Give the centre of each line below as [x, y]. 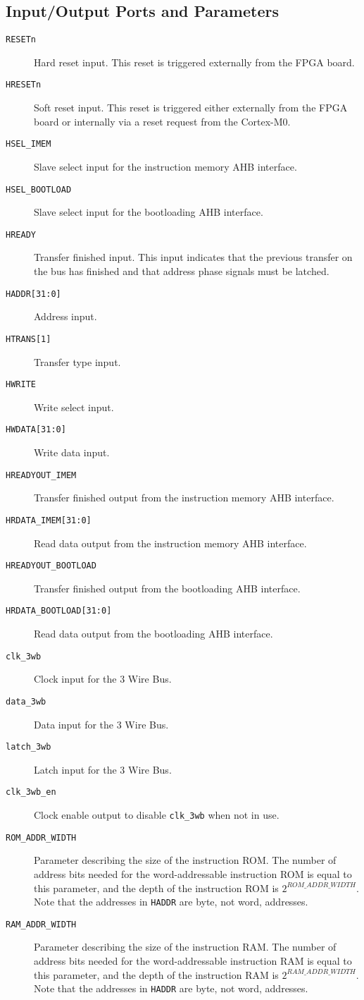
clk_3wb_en [31, 792]
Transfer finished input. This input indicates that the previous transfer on [193, 257]
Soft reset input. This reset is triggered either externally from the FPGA [191, 108]
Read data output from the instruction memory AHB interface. [170, 543]
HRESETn [24, 85]
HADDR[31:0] [33, 294]
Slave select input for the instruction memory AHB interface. [165, 166]
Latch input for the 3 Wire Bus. [103, 769]
